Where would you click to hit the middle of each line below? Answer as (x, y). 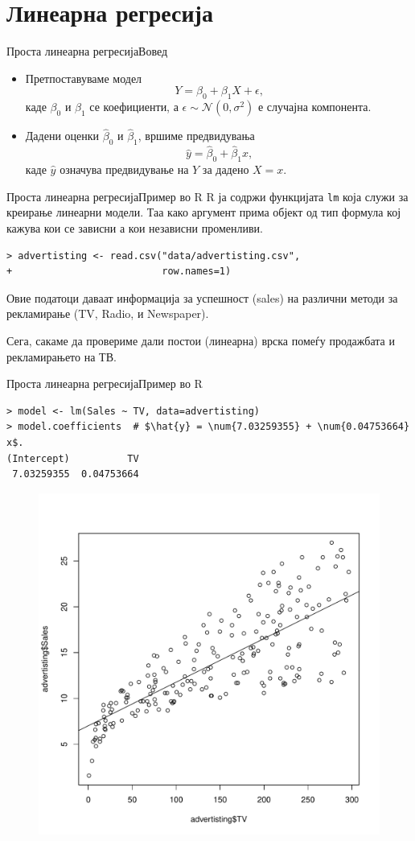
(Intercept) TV (73, 458)
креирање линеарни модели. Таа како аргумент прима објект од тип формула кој (204, 212)
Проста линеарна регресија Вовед (87, 51)
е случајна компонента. (314, 107)
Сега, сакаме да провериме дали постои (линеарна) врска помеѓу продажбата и (201, 340)
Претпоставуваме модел (84, 78)
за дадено (226, 169)
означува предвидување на (124, 169)
